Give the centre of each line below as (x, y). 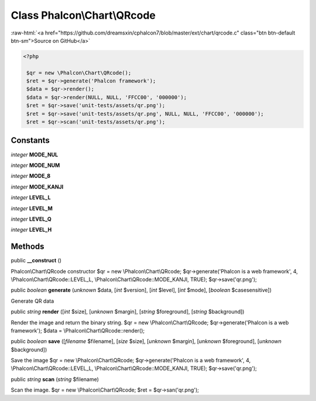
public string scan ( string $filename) (55, 379)
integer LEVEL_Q (31, 219)
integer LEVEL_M (32, 208)
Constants (30, 140)
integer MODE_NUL (35, 155)
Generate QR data (32, 301)
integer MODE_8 (31, 176)
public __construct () (36, 261)
